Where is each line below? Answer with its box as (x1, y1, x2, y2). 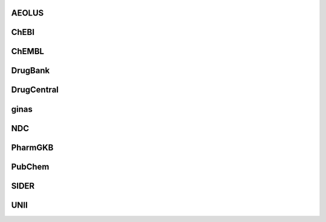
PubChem (11, 161, 50, 171)
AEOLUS (11, 8, 44, 18)
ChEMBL (11, 46, 45, 57)
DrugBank (11, 66, 50, 76)
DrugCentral (11, 85, 59, 95)
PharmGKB (11, 142, 54, 153)
